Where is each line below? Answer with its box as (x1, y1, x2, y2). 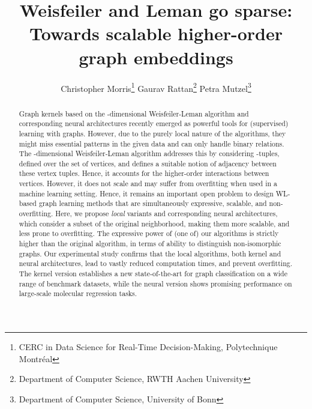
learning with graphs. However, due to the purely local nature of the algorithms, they (19, 128, 286, 138)
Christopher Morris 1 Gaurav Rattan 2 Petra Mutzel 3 (61, 80, 251, 94)
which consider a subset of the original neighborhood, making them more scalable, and (19, 218, 290, 228)
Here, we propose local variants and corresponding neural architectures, (55, 208, 278, 219)
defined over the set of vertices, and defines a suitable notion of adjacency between (19, 158, 277, 168)
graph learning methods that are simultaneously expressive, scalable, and (38, 198, 267, 208)
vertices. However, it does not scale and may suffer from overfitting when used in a (19, 178, 277, 189)
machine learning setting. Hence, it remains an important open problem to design (19, 188, 274, 198)
